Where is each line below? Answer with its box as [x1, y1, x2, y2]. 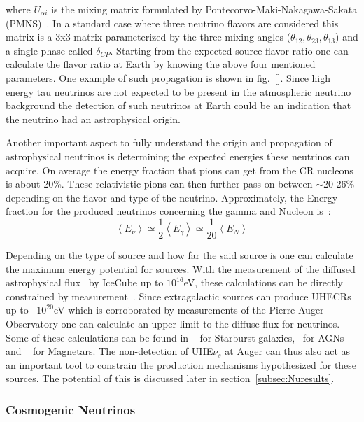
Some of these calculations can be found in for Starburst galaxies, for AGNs [6, 330, 344, 344]
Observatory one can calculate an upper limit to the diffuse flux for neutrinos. [6, 316, 340, 330]
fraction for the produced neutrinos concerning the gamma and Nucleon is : [6, 204, 331, 218]
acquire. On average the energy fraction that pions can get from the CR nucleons [6, 162, 353, 177]
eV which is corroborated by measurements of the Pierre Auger [53, 302, 324, 317]
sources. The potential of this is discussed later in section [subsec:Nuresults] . [6, 371, 335, 386]
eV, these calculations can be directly [183, 275, 343, 290]
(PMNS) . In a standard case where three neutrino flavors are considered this [6, 15, 339, 30]
